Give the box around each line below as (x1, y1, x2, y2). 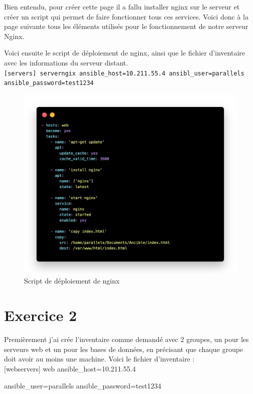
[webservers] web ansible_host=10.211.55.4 (4, 363, 136, 373)
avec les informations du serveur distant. (4, 57, 128, 67)
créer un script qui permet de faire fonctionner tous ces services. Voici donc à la (4, 11, 248, 21)
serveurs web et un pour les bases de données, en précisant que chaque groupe (4, 343, 243, 354)
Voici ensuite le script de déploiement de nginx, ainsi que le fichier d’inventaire (4, 47, 245, 58)
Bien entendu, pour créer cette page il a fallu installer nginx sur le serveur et (4, 1, 240, 11)
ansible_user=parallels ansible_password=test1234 (4, 380, 161, 390)
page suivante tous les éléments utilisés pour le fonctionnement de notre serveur (4, 21, 248, 31)
